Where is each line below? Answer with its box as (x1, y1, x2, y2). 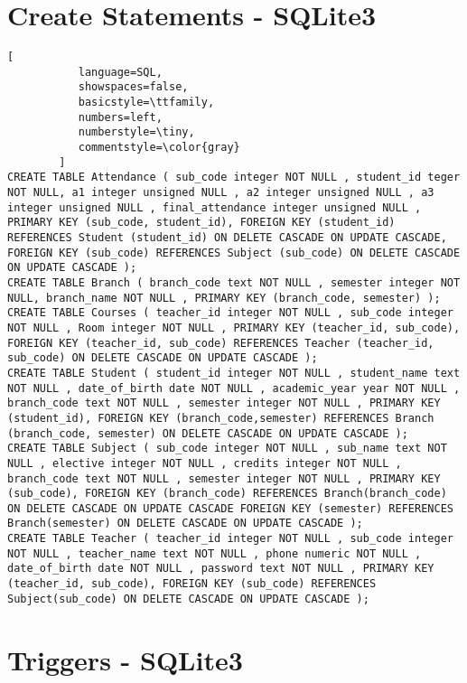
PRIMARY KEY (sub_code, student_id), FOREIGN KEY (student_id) (7, 216, 396, 229)
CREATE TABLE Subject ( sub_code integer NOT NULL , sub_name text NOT (7, 442, 447, 455)
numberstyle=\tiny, (78, 126, 195, 139)
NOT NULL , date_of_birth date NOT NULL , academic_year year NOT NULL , (7, 381, 461, 395)
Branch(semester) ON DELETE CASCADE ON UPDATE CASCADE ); (7, 517, 363, 530)
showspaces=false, (78, 80, 189, 94)
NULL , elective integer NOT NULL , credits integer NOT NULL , (7, 456, 402, 470)
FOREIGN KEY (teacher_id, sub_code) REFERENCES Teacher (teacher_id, (7, 336, 434, 350)
